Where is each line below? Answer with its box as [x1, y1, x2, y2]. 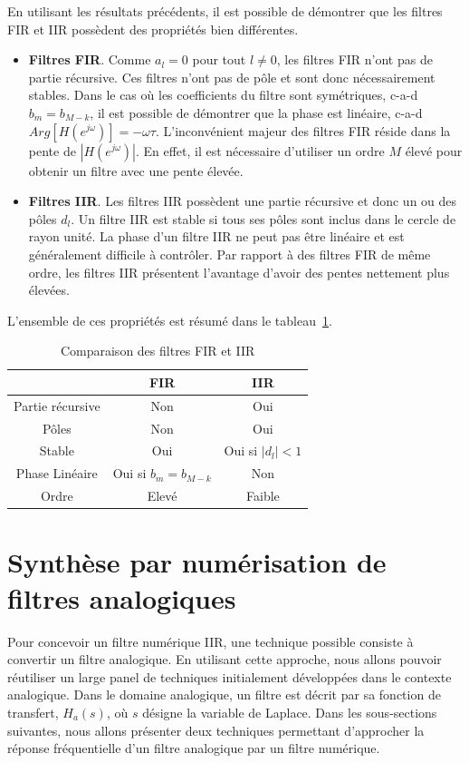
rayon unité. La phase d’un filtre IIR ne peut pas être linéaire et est [28, 227, 405, 246]
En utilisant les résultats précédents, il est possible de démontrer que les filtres [7, 2, 443, 20]
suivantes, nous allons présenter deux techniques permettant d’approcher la [7, 720, 425, 739]
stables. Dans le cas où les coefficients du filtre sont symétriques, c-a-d [28, 85, 418, 104]
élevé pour [405, 141, 463, 160]
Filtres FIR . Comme [28, 50, 151, 69]
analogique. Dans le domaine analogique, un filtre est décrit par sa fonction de [7, 685, 441, 704]
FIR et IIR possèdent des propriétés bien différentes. [7, 19, 299, 38]
